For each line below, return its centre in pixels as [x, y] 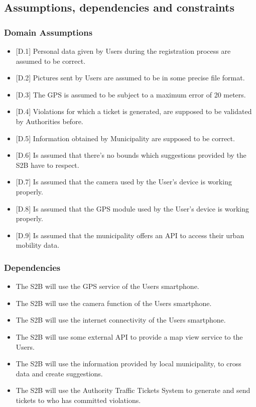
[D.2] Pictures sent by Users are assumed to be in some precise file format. [130, 78]
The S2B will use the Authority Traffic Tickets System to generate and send [133, 390]
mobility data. [38, 245]
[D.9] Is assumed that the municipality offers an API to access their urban [130, 235]
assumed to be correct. [51, 61]
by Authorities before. [49, 121]
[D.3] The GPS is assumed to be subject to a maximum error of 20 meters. [131, 94]
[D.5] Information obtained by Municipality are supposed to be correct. [125, 138]
